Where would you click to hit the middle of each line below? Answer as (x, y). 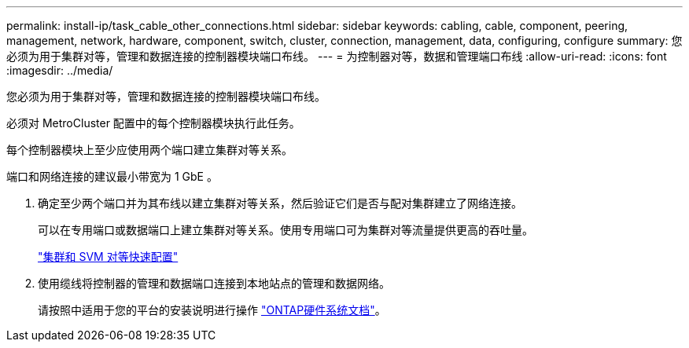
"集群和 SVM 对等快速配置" (108, 256)
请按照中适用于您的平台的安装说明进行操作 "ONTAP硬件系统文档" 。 (212, 310)
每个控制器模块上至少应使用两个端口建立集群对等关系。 (149, 150)
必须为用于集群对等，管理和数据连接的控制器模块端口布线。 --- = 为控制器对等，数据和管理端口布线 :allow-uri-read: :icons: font (337, 56)
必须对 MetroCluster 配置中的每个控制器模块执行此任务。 (153, 123)
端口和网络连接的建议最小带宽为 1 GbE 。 (112, 176)
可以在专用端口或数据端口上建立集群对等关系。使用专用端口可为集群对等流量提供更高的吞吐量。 (286, 230)
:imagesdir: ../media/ (60, 70)
